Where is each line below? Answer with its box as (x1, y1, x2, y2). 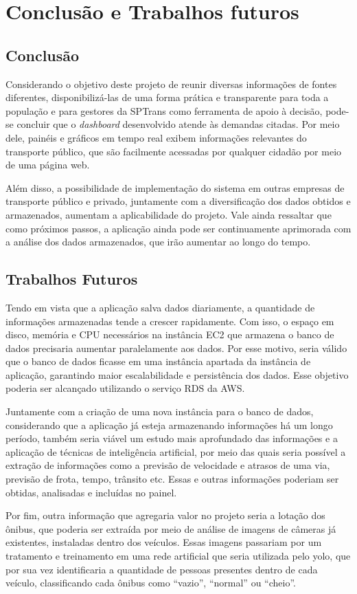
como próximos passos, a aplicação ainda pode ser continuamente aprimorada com (5, 221, 352, 235)
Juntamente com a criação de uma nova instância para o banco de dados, (5, 404, 314, 419)
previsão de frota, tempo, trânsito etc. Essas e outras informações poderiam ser (5, 472, 339, 486)
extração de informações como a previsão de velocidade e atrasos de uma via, (5, 458, 330, 472)
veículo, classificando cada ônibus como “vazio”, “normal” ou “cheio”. (5, 575, 296, 590)
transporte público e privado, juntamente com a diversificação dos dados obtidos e (5, 194, 351, 208)
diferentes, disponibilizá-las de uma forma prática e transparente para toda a (5, 90, 329, 104)
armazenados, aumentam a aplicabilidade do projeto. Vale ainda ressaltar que (5, 207, 332, 221)
